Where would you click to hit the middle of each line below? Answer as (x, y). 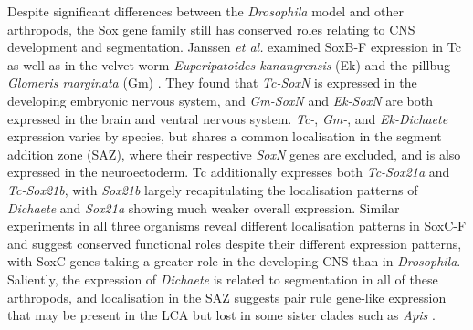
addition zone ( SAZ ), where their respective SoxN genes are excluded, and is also (234, 154)
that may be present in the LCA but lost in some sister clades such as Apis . (221, 315)
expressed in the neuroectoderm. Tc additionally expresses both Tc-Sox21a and (229, 172)
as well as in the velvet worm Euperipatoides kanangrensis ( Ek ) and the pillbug (229, 64)
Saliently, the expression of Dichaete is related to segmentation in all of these (223, 278)
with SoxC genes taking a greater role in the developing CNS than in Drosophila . (234, 261)
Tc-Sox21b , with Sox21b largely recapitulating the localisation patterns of (213, 189)
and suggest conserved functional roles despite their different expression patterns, (235, 243)
